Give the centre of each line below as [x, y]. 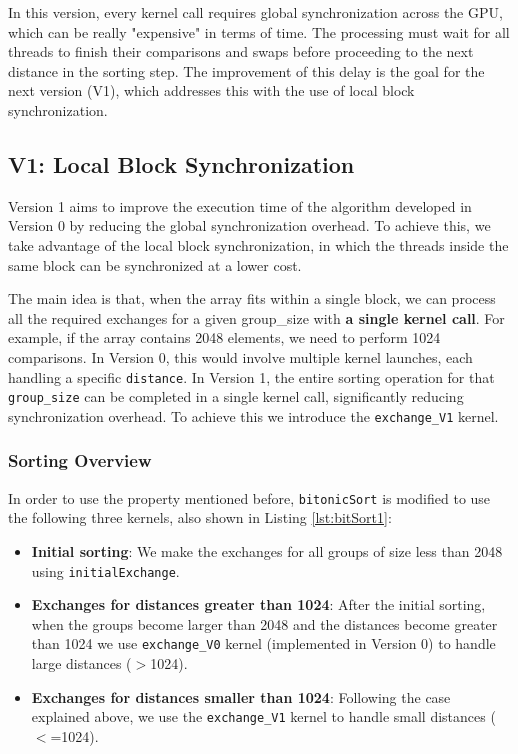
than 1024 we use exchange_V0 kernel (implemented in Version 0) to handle [263, 643]
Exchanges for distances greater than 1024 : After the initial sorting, [258, 604]
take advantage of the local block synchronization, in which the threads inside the [258, 244]
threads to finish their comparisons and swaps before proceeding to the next [241, 51]
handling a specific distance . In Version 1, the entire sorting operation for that [251, 376]
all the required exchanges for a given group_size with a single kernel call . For [256, 317]
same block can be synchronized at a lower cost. [155, 264]
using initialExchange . [105, 570]
